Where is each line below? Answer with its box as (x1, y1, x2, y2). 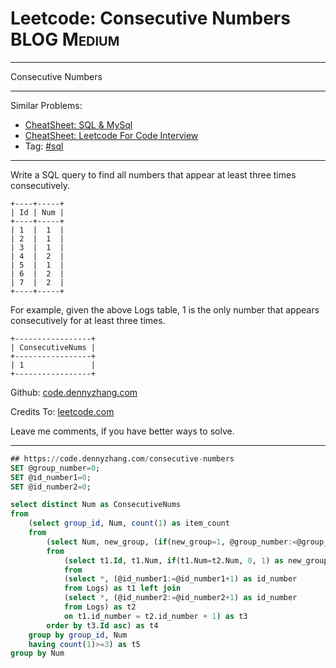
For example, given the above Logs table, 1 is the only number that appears (10, 303, 320, 316)
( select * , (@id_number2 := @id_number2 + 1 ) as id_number (63, 593, 298, 603)
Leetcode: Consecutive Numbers (10, 7, 291, 30)
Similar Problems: (10, 99, 83, 111)
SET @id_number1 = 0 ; (10, 472, 92, 482)
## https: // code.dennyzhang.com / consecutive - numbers (10, 453, 235, 464)
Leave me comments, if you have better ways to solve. (10, 425, 235, 437)
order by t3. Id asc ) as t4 (46, 620, 159, 631)
